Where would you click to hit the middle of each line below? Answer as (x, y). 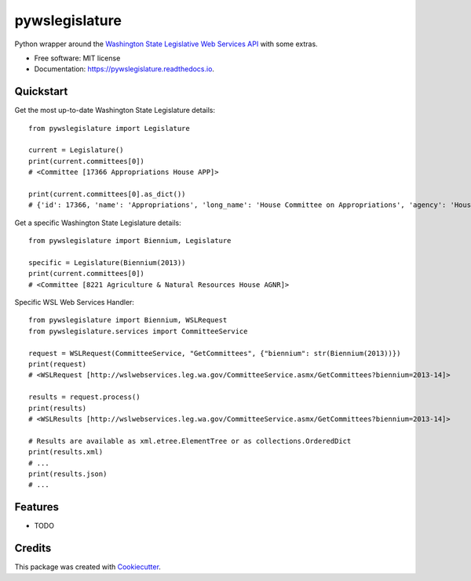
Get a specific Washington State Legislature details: (98, 223)
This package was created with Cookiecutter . (88, 567)
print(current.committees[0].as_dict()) (107, 194)
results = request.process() (84, 397)
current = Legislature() (76, 150)
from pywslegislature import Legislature (109, 128)
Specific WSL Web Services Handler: (75, 303)
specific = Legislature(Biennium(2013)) (107, 262)
